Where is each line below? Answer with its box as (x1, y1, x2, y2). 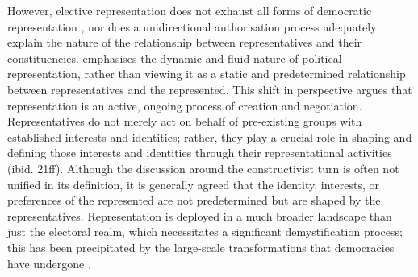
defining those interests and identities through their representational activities (7, 144, 392, 161)
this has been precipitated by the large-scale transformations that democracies (7, 238, 395, 255)
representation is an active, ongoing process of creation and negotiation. (7, 97, 362, 114)
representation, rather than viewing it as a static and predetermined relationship (7, 65, 406, 82)
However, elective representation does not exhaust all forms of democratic (7, 2, 372, 19)
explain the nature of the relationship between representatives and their (7, 34, 362, 51)
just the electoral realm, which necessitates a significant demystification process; (7, 223, 403, 240)
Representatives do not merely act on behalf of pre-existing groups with (7, 113, 362, 130)
